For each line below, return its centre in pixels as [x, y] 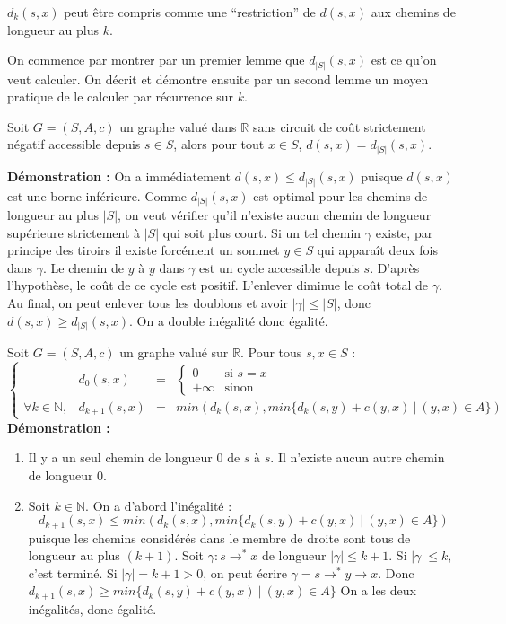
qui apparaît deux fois [377, 250]
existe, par [404, 232]
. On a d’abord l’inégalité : [159, 505]
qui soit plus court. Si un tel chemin [262, 232]
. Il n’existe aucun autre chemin [358, 457]
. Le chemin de [84, 267]
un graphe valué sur [174, 352]
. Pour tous [271, 352]
